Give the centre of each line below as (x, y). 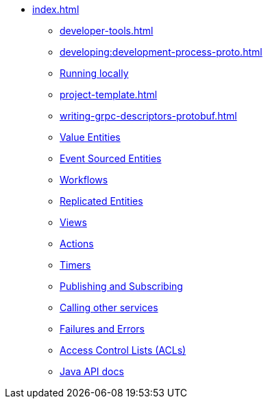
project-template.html (109, 94)
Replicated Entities (101, 201)
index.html (56, 9)
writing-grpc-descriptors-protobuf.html (148, 116)
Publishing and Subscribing (121, 286)
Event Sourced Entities (111, 158)
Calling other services (109, 307)
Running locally (94, 73)
